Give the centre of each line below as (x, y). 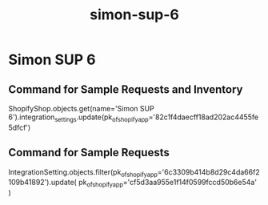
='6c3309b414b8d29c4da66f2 (208, 172)
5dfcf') (20, 127)
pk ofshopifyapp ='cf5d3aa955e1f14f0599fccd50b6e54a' (168, 183)
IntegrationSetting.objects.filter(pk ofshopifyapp (83, 173)
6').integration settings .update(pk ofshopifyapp (79, 118)
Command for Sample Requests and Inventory (126, 89)
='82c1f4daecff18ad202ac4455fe (204, 117)
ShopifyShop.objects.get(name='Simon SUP (81, 109)
